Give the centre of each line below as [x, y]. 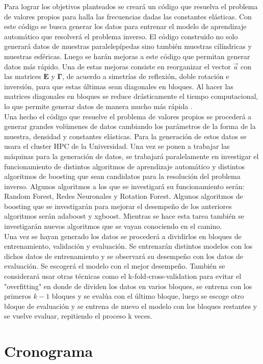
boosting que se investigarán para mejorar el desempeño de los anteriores [118, 206]
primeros [18, 296]
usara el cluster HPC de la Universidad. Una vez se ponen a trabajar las [117, 146]
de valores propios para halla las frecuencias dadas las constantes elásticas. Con [128, 16]
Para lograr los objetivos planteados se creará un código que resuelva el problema [131, 6]
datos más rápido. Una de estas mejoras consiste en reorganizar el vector [117, 66]
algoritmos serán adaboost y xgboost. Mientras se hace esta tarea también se [124, 216]
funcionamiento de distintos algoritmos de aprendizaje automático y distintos [125, 166]
